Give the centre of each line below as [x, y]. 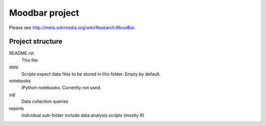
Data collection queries [45, 101]
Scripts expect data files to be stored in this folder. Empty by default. [91, 74]
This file [30, 60]
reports [17, 108]
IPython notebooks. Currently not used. [61, 88]
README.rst [21, 53]
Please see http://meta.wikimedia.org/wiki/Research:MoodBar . [72, 28]
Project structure [36, 42]
